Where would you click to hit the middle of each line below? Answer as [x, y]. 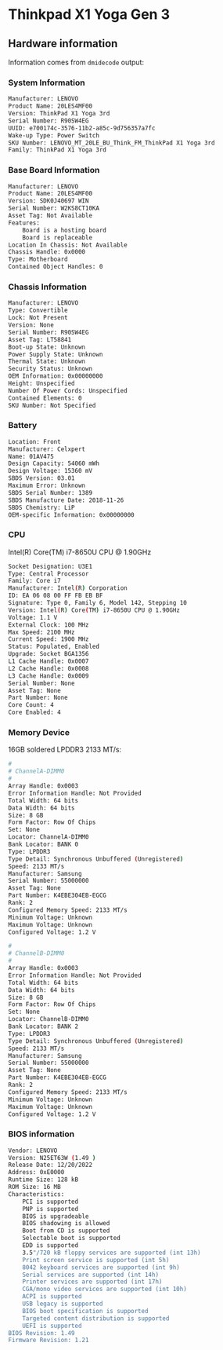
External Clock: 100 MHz [49, 625]
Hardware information [63, 44]
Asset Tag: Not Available [50, 216]
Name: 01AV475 [31, 456]
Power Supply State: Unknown [56, 354]
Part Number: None [38, 698]
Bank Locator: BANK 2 [43, 1026]
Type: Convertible [38, 311]
